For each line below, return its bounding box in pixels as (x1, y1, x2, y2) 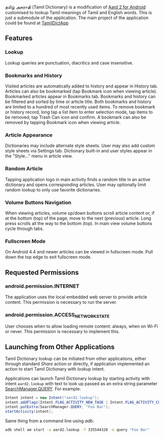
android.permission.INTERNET (5, 283, 80, 290)
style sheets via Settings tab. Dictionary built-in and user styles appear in (5, 148, 152, 154)
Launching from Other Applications (5, 343, 115, 351)
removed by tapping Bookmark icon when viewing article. (5, 119, 121, 125)
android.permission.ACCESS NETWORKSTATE (5, 311, 110, 319)
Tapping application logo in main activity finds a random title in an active (5, 176, 150, 182)
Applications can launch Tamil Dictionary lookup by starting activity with (5, 375, 150, 381)
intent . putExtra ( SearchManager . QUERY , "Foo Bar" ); (5, 404, 110, 409)
